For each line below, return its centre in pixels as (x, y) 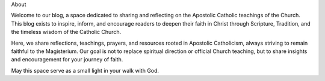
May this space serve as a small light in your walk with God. (85, 70)
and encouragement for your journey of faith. (67, 60)
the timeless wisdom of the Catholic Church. (66, 32)
